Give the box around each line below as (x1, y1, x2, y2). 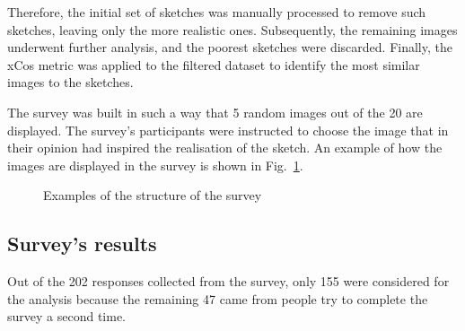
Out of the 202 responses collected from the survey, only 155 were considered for (7, 272, 450, 291)
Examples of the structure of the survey (43, 186, 262, 205)
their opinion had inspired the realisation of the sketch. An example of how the (7, 138, 443, 157)
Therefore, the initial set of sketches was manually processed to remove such (7, 3, 426, 21)
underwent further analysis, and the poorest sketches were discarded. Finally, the (7, 38, 452, 57)
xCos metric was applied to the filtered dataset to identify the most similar (7, 55, 420, 74)
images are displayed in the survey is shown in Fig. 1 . (7, 155, 303, 174)
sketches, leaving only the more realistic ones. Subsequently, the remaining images (7, 20, 458, 39)
